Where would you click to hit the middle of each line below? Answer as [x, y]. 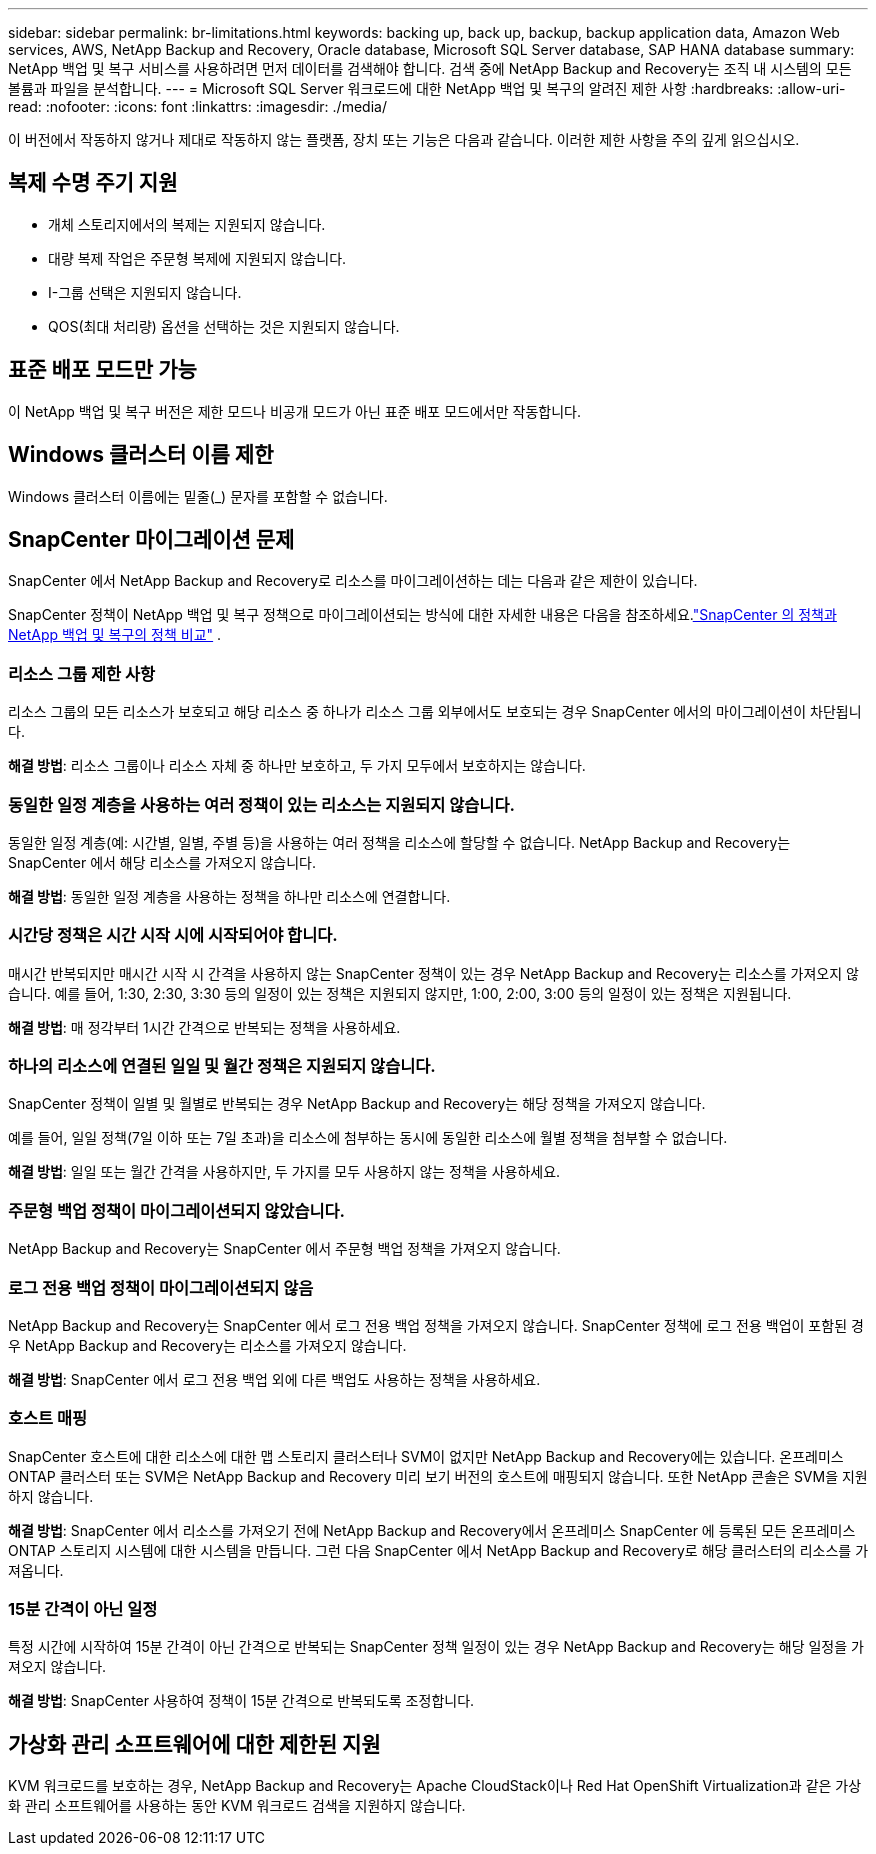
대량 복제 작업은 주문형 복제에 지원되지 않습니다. [197, 258]
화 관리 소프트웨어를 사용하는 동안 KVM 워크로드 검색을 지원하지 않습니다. [237, 1806]
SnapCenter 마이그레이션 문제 [151, 539]
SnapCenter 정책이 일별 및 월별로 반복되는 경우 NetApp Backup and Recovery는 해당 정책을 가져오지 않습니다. [357, 1104]
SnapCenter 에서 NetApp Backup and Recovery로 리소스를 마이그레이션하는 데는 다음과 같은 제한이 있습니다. [353, 581]
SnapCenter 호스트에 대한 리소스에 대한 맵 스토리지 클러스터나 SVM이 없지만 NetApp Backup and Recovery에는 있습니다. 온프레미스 [426, 1456]
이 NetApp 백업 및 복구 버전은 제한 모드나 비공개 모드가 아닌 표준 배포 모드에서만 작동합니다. [294, 411]
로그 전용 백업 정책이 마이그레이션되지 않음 [161, 1287]
